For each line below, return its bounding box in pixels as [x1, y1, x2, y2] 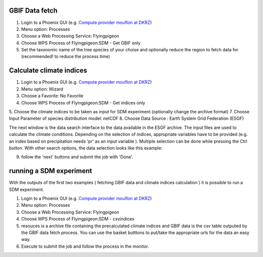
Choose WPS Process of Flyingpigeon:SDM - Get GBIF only [21, 40, 141, 46]
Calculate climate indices [9, 66, 88, 75]
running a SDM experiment [9, 167, 93, 175]
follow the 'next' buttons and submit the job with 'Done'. [21, 154, 133, 160]
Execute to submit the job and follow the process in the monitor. [21, 243, 150, 249]
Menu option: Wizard [21, 86, 63, 92]
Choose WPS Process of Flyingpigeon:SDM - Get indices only [21, 100, 146, 106]
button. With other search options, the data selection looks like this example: [9, 145, 163, 151]
